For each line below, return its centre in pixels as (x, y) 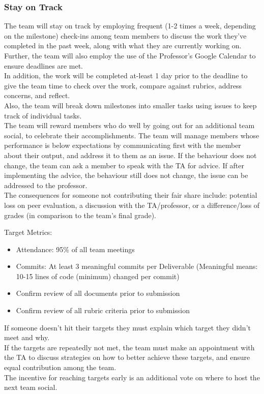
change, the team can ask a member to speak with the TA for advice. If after (124, 165)
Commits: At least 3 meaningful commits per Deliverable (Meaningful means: (137, 266)
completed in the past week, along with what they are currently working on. (123, 46)
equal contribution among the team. (60, 367)
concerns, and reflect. (37, 95)
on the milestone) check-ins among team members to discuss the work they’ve (125, 35)
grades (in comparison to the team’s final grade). (80, 215)
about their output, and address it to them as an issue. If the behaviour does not (130, 155)
